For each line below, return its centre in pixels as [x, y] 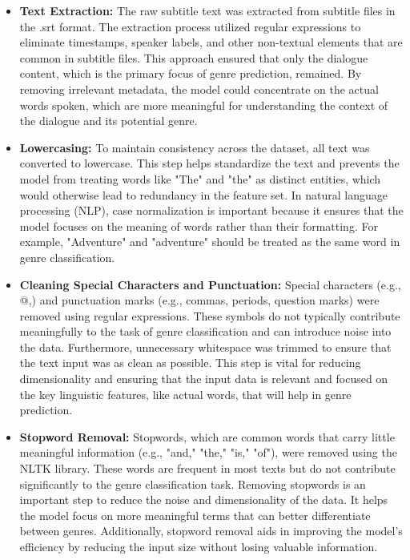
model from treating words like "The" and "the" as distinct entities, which [200, 178]
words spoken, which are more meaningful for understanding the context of [204, 105]
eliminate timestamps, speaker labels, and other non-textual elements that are [211, 42]
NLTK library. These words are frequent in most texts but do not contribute [207, 468]
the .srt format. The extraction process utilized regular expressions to [190, 26]
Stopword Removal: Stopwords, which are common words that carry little [207, 436]
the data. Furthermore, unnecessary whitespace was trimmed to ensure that [205, 346]
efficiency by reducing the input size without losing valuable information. [199, 546]
